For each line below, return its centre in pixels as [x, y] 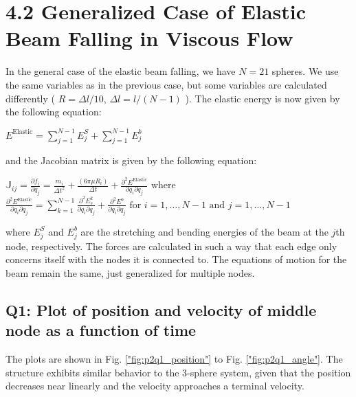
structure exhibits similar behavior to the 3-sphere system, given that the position [178, 372]
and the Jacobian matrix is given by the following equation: [131, 160]
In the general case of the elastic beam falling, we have [121, 71]
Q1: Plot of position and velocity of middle [161, 309]
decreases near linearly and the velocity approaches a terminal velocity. [155, 386]
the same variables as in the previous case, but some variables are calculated [166, 84]
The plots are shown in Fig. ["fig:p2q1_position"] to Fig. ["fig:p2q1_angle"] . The [174, 359]
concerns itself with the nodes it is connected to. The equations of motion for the [176, 259]
